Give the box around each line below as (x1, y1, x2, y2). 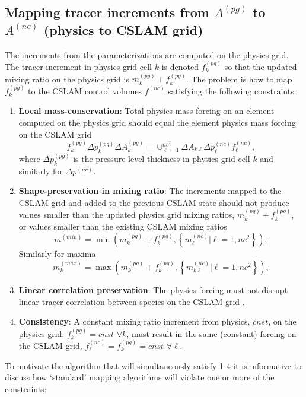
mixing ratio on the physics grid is (5, 72, 129, 85)
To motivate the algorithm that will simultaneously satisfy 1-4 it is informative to (5, 359, 302, 371)
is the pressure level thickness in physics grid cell (73, 152, 250, 164)
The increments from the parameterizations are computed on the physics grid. (5, 48, 289, 61)
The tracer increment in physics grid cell (5, 61, 152, 72)
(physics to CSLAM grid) (43, 20, 203, 39)
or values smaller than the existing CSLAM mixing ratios (18, 220, 227, 232)
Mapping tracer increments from (5, 3, 209, 21)
